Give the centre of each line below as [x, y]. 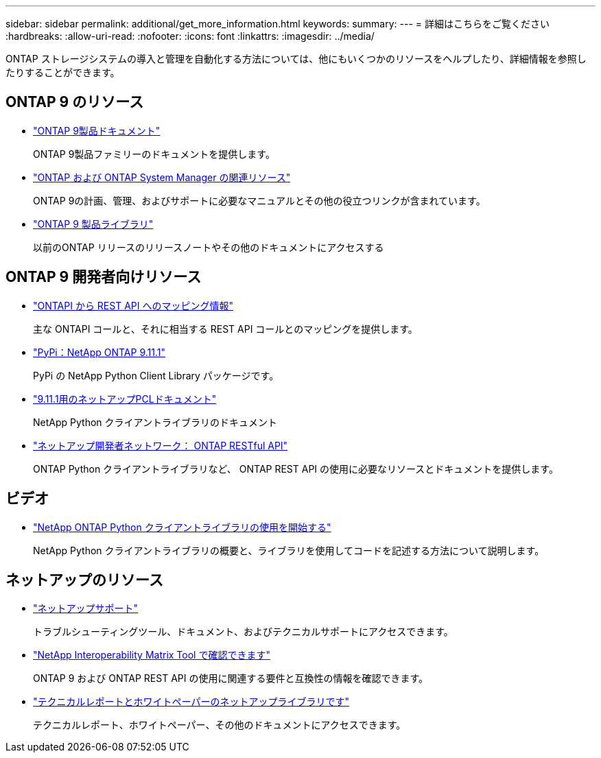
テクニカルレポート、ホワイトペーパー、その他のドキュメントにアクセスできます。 [220, 725]
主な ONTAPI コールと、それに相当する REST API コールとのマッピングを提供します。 [225, 329]
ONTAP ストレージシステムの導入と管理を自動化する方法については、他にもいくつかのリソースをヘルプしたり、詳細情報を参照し [296, 59]
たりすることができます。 [63, 72]
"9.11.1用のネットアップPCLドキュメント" [125, 399]
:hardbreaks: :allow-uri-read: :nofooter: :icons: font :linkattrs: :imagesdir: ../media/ [190, 36]
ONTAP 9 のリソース [75, 102]
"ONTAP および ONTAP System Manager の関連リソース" [162, 177]
